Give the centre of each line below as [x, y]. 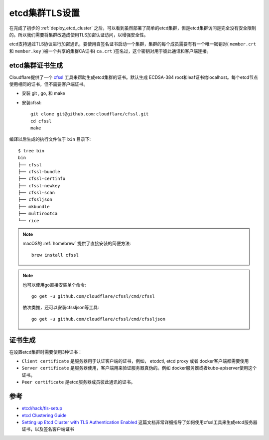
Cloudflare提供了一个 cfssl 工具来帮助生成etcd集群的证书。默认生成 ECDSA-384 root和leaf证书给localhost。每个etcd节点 [134, 77]
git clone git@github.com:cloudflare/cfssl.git [90, 114]
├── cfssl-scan [37, 193]
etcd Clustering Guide [44, 415]
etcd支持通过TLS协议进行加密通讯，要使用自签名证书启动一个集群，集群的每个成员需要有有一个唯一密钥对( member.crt [133, 44]
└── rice [29, 220]
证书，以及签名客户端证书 [48, 429]
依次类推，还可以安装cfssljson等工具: [61, 308]
